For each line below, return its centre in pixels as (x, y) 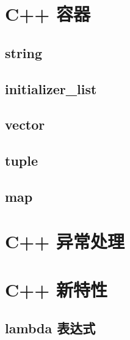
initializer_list (51, 88)
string (24, 52)
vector (25, 124)
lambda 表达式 (50, 328)
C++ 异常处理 (65, 241)
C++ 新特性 (56, 289)
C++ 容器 (48, 14)
